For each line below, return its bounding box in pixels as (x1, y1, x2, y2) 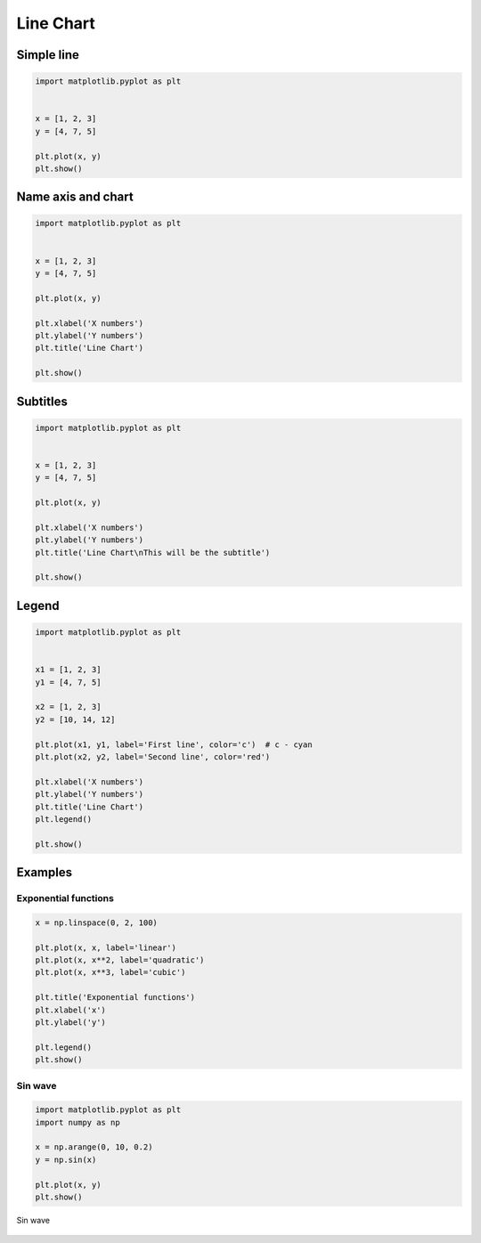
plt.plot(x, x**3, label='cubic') (35, 967, 186, 978)
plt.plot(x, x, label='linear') (35, 942, 177, 953)
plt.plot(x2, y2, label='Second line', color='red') (35, 751, 271, 761)
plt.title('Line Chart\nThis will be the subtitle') (35, 548, 271, 557)
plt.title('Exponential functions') (35, 993, 196, 1003)
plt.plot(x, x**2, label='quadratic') (35, 955, 205, 965)
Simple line (16, 47, 79, 62)
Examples (16, 865, 73, 881)
